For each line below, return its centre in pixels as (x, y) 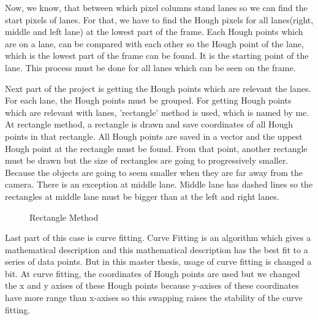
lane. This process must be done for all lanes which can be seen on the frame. (150, 67)
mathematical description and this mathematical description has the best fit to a (157, 249)
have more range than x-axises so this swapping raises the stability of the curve (154, 298)
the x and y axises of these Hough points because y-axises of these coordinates (152, 285)
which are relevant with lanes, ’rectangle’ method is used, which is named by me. (157, 112)
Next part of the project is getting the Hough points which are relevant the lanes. (158, 88)
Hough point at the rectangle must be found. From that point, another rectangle (156, 148)
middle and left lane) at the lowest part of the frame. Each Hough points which (154, 32)
